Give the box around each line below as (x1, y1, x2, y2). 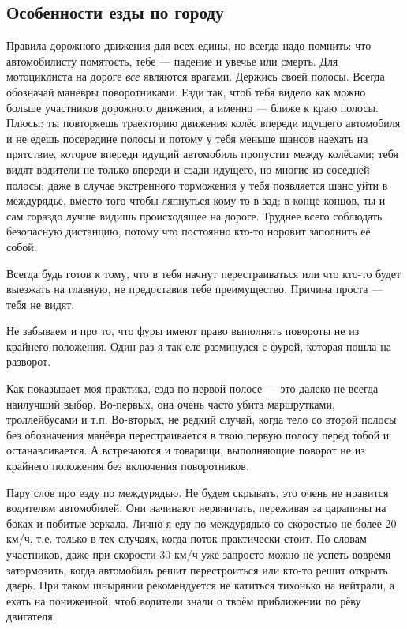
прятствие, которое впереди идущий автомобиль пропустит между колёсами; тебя (6, 145, 398, 162)
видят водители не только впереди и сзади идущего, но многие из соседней (6, 160, 370, 177)
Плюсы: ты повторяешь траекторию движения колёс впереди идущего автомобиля (6, 115, 401, 131)
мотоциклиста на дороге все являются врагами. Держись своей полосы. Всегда (6, 68, 385, 85)
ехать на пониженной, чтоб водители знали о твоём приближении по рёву (6, 592, 361, 608)
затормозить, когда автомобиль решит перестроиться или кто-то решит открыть (6, 561, 388, 578)
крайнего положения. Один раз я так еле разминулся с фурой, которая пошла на (6, 337, 391, 354)
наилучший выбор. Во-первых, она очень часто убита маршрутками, (6, 395, 335, 412)
